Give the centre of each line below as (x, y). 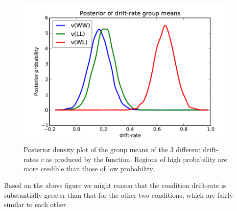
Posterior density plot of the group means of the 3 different (112, 149)
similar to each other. (36, 204)
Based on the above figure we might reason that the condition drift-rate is (115, 185)
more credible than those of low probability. (89, 169)
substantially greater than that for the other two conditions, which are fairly (118, 195)
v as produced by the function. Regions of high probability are (134, 159)
